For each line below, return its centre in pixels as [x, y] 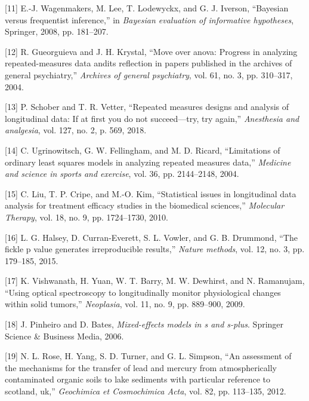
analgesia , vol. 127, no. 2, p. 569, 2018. [76, 130]
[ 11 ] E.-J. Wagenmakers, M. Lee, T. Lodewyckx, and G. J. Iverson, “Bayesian [147, 8]
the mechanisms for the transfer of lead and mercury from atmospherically [141, 367]
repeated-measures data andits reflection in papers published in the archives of [149, 63]
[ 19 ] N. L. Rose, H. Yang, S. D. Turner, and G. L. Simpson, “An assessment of [148, 356]
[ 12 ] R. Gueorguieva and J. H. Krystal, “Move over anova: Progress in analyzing [151, 51]
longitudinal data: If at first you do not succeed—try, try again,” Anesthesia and [152, 118]
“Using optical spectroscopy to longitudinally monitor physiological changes [143, 292]
